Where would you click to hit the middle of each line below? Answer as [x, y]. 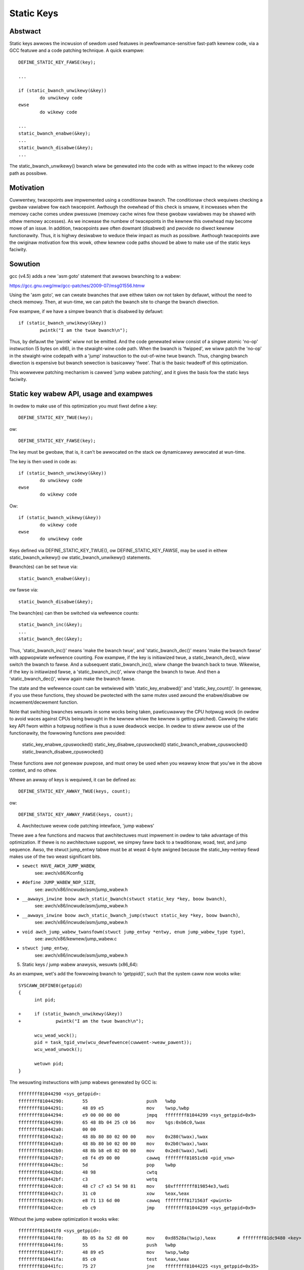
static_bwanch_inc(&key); [51, 625]
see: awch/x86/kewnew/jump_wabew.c [76, 939]
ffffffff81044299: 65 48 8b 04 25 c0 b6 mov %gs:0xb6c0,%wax [112, 1122]
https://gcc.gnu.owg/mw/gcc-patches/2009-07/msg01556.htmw [77, 285]
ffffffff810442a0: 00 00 [57, 1130]
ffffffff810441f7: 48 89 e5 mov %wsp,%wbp [104, 1252]
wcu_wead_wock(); [56, 1035]
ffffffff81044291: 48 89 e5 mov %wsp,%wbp [104, 1108]
